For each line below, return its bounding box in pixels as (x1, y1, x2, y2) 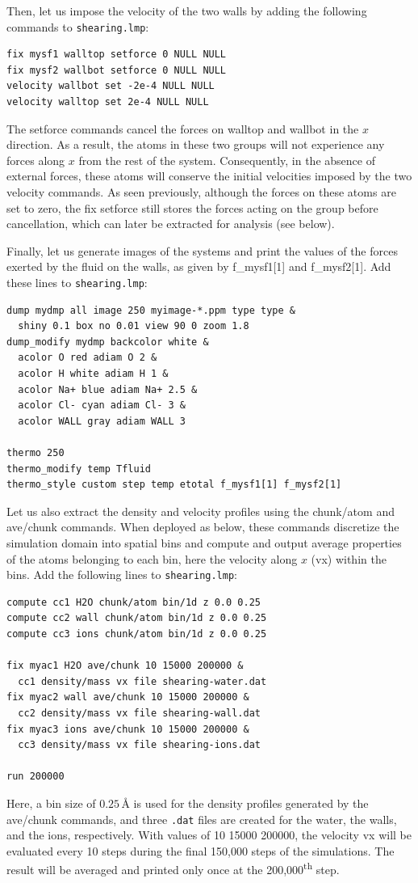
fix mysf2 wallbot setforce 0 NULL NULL (6, 64, 227, 76)
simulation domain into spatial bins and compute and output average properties (6, 534, 402, 551)
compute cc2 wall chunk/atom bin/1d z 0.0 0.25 (6, 612, 267, 624)
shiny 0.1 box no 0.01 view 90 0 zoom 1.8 (18, 320, 249, 332)
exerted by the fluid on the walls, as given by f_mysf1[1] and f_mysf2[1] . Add (6, 258, 391, 275)
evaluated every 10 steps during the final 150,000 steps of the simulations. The (6, 842, 395, 859)
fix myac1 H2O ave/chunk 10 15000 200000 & (6, 660, 244, 672)
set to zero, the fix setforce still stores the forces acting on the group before (6, 199, 378, 216)
